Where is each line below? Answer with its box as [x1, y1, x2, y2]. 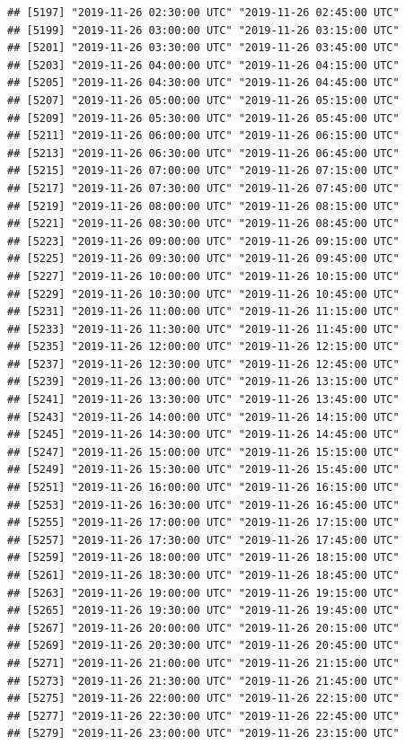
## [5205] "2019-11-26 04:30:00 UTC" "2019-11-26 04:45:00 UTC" [7, 76, 400, 90]
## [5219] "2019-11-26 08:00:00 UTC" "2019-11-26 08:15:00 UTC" [7, 199, 400, 213]
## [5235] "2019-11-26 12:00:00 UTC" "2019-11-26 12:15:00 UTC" [7, 340, 400, 354]
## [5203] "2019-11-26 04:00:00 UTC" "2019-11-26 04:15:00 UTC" [7, 58, 400, 72]
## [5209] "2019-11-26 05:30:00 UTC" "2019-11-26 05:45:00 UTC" [7, 111, 400, 125]
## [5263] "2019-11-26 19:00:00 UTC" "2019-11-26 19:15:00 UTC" [7, 586, 400, 600]
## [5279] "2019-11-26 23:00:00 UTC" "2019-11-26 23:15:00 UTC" [7, 727, 400, 741]
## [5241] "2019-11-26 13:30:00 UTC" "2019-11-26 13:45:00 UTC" [7, 393, 400, 407]
